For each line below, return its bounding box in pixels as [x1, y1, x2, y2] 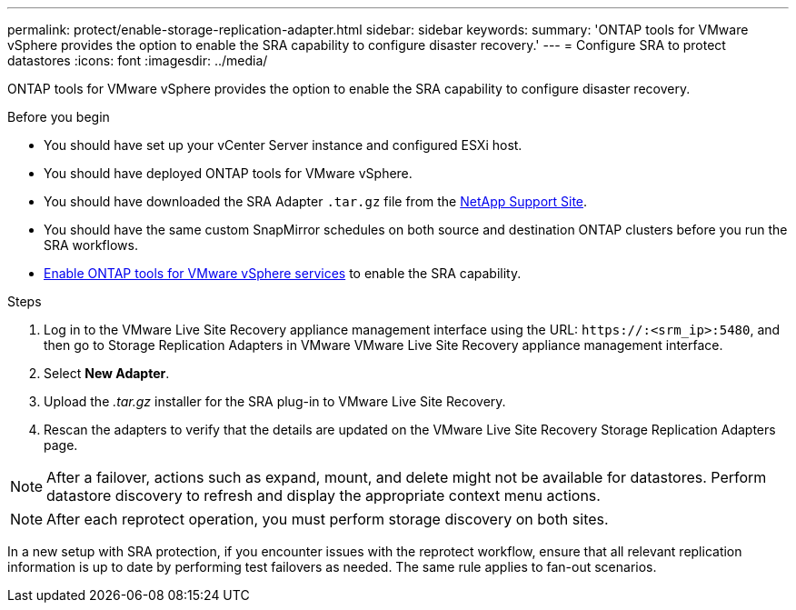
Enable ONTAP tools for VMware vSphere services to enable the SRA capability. [44, 265, 522, 281]
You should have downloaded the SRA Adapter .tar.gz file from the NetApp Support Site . [44, 194, 588, 209]
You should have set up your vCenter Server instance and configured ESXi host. [44, 137, 522, 153]
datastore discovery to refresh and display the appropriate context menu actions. [46, 486, 601, 505]
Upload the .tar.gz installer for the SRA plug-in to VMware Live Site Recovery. [44, 394, 506, 409]
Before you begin [7, 109, 110, 125]
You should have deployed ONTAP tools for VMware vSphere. [44, 165, 413, 181]
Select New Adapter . [44, 365, 170, 381]
